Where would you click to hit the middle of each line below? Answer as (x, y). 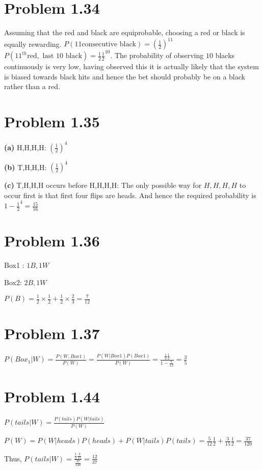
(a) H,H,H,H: (25, 147)
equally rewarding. (33, 44)
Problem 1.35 (52, 121)
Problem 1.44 (52, 396)
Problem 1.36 (52, 241)
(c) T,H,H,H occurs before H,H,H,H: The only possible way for (103, 185)
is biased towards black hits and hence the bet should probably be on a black (125, 76)
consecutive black (109, 45)
